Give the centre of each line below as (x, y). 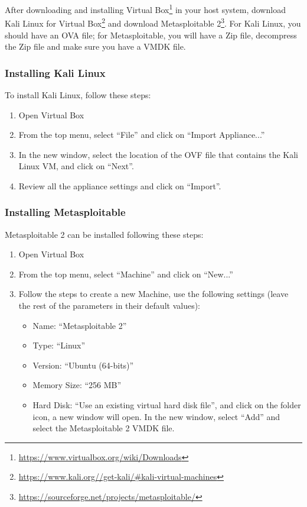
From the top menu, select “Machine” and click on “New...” (126, 274)
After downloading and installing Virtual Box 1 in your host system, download (145, 9)
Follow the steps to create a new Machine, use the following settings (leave (153, 294)
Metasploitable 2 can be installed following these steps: (104, 234)
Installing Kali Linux (55, 72)
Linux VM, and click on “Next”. (76, 166)
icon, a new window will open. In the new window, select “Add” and (156, 416)
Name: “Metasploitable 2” (80, 325)
